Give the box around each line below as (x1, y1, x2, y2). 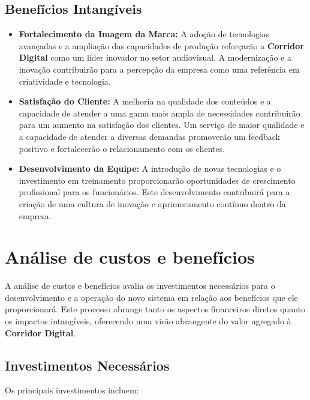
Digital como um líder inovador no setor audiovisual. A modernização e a (19, 51, 291, 64)
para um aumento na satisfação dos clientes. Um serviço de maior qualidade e (19, 118, 305, 131)
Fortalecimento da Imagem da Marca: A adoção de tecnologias (19, 28, 270, 40)
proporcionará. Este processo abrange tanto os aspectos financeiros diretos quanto (5, 303, 306, 315)
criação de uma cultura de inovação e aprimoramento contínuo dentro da (19, 197, 286, 210)
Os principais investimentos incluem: (5, 384, 139, 396)
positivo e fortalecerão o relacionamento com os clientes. (19, 142, 225, 154)
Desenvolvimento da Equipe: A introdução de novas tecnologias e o (19, 162, 281, 175)
